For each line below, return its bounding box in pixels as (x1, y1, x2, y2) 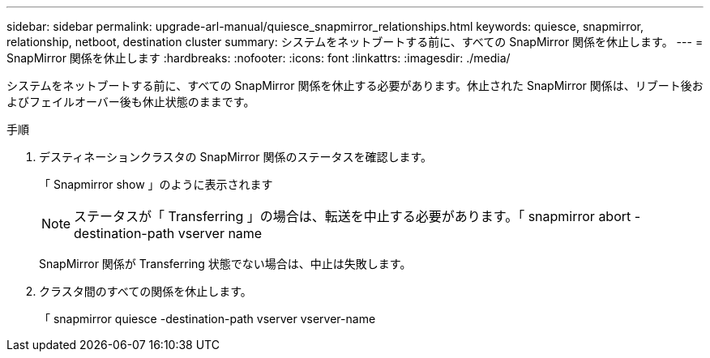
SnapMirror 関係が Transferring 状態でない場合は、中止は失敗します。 (39, 257, 412, 271)
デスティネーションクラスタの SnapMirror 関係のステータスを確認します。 (39, 150, 432, 164)
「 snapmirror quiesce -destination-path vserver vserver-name (39, 312, 376, 326)
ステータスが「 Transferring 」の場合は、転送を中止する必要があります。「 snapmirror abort (74, 208, 631, 224)
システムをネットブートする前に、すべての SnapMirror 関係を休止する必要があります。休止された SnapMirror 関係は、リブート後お (6, 79, 704, 92)
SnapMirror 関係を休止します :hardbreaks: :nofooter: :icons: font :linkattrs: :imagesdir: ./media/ (6, 51, 511, 65)
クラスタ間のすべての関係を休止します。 (39, 284, 252, 298)
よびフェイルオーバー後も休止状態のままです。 (6, 95, 255, 109)
